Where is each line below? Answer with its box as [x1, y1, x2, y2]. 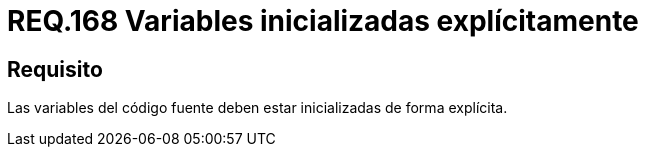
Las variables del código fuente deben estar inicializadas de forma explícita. [7, 99, 508, 117]
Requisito [7, 56, 103, 82]
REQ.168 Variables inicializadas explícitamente [7, 4, 639, 38]
